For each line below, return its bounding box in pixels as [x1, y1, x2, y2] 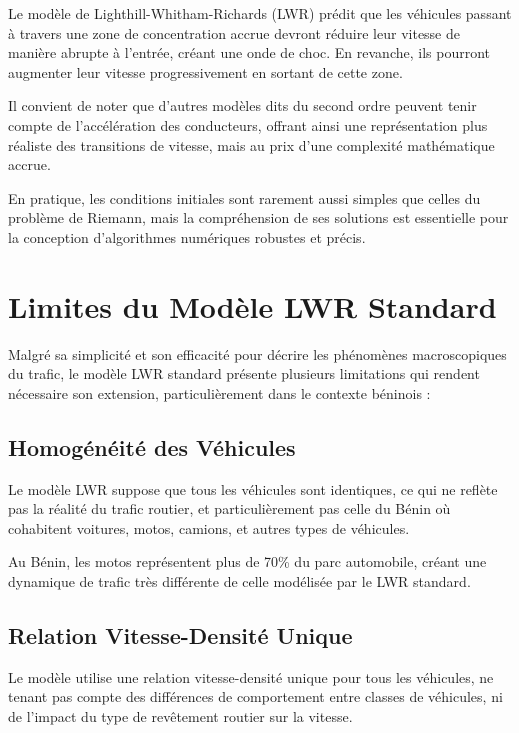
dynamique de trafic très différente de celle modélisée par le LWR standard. [8, 571, 471, 592]
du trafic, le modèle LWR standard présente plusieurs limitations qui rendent [8, 363, 480, 384]
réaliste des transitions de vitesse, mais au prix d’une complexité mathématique [8, 134, 495, 155]
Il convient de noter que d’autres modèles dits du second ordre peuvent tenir [8, 95, 477, 116]
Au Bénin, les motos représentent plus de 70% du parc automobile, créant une [8, 551, 487, 572]
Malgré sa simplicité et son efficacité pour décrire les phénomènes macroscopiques [8, 343, 507, 364]
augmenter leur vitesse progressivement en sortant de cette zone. [8, 61, 403, 82]
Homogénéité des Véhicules [8, 431, 296, 462]
